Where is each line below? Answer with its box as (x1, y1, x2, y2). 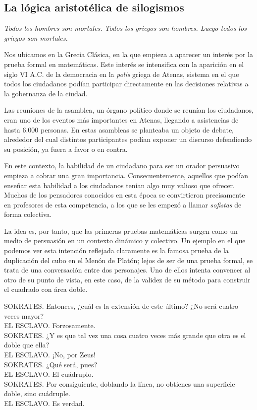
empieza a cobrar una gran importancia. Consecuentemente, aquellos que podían (4, 170, 249, 180)
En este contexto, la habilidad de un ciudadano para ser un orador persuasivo (4, 160, 240, 171)
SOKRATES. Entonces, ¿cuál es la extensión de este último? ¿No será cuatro (4, 301, 239, 311)
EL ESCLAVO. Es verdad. (4, 398, 85, 408)
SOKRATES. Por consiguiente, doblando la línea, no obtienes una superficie (4, 378, 235, 389)
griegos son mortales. (4, 32, 68, 43)
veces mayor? (4, 310, 44, 321)
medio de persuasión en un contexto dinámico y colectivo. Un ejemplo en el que (4, 235, 246, 246)
